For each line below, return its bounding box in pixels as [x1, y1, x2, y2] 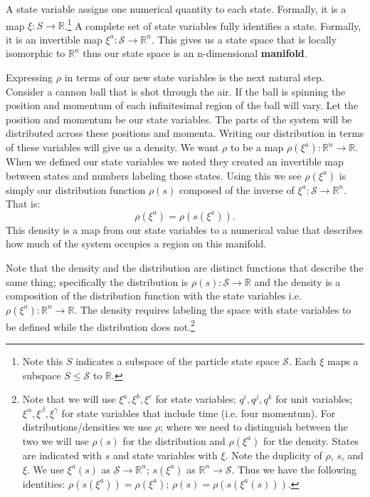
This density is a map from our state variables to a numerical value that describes [6, 222, 363, 237]
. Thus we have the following [231, 461, 357, 476]
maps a [327, 354, 359, 368]
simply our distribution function [6, 182, 146, 197]
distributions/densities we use [22, 419, 152, 434]
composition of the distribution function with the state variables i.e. [6, 288, 302, 303]
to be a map [230, 140, 284, 154]
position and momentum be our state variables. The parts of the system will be [6, 111, 352, 126]
